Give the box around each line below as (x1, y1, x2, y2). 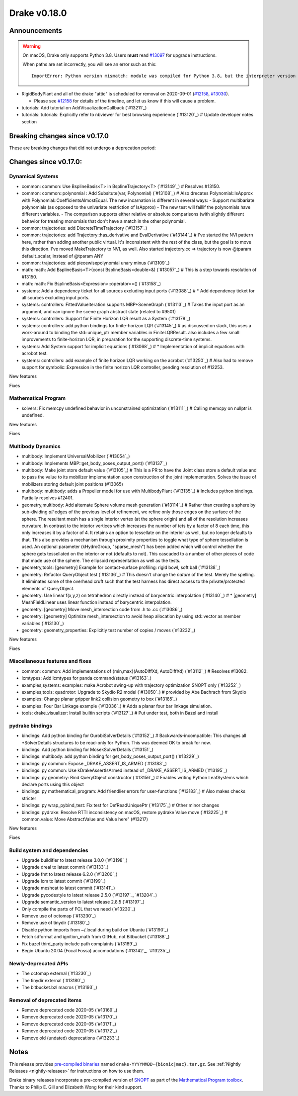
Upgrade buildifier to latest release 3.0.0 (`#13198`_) (21, 857, 128, 863)
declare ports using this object (21, 781, 84, 788)
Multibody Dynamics (9, 443, 61, 450)
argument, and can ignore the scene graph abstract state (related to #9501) (21, 308, 176, 314)
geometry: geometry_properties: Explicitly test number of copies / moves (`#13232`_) (21, 627, 196, 633)
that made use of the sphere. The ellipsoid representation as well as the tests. (21, 557, 181, 563)
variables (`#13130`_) (21, 620, 64, 626)
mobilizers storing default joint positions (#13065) (21, 481, 124, 487)
